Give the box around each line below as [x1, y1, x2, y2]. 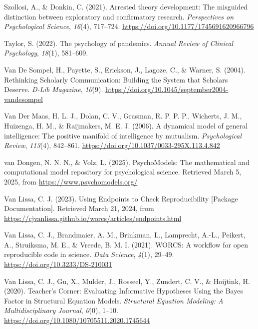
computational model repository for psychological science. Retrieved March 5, [4, 166, 242, 177]
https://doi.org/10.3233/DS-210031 [4, 259, 112, 269]
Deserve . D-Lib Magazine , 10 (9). [4, 84, 103, 94]
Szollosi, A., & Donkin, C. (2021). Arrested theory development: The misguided [4, 1, 248, 11]
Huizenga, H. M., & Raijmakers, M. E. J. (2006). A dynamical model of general [4, 120, 248, 130]
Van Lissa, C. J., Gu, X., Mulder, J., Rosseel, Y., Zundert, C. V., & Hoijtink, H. [4, 275, 250, 286]
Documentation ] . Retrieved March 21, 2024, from [4, 203, 154, 213]
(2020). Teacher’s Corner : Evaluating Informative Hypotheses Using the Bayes [4, 285, 243, 296]
